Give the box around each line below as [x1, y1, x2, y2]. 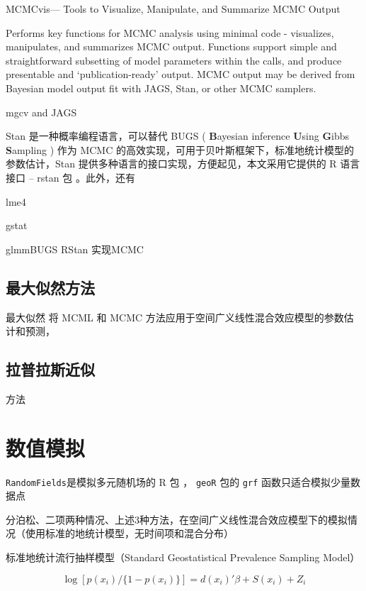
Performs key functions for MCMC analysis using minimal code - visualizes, [6, 25, 334, 40]
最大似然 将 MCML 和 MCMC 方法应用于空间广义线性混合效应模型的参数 [6, 309, 344, 324]
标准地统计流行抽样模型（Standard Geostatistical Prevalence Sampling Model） [6, 550, 360, 565]
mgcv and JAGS [6, 104, 77, 119]
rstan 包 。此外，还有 [37, 170, 135, 184]
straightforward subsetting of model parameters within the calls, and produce [6, 53, 342, 67]
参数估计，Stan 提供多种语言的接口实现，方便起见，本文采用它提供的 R [6, 156, 337, 171]
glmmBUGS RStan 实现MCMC [6, 241, 144, 256]
